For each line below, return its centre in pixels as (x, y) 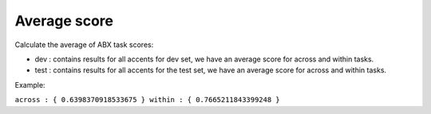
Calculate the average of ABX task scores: (84, 45)
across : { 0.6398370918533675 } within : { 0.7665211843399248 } (148, 100)
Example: (30, 85)
